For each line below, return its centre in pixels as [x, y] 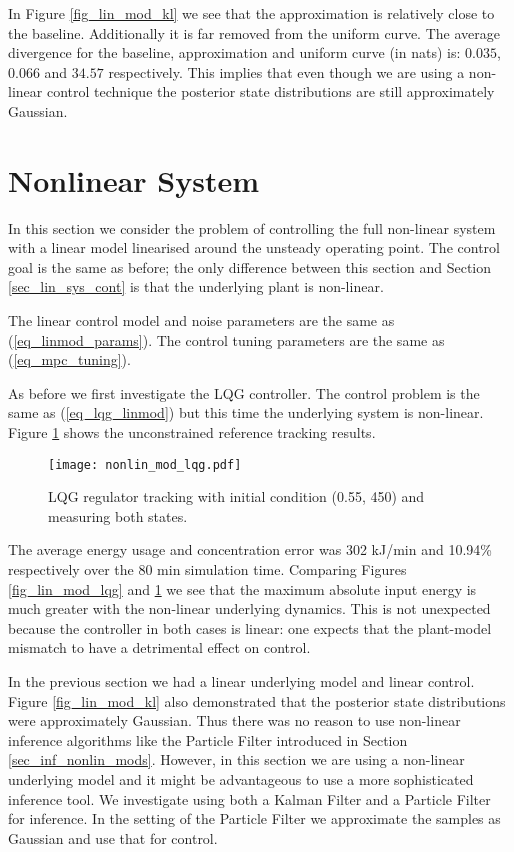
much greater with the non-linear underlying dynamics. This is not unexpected [249, 608]
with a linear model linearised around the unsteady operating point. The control [254, 247]
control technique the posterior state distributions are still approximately [270, 91]
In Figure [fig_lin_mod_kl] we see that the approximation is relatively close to [251, 13]
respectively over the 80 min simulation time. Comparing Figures [207, 569]
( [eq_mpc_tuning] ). [69, 359]
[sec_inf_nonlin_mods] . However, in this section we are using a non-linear [236, 759]
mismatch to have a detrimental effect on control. [159, 647]
